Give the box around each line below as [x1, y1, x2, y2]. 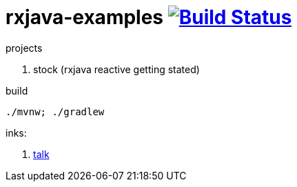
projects [6, 41, 43, 54]
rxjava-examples [6, 6, 164, 29]
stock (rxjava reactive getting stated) [33, 63, 200, 75]
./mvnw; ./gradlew [6, 106, 105, 117]
